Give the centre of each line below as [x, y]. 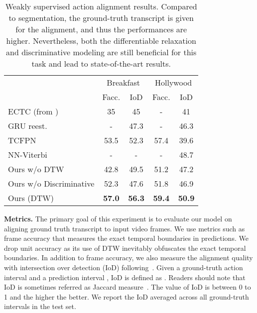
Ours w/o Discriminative [51, 183]
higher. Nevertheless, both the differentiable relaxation [101, 41]
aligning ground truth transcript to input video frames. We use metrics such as [125, 228]
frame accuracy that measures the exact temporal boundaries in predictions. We [126, 238]
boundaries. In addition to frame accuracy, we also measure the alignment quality [128, 258]
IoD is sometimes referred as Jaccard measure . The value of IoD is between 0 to [128, 287]
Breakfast [123, 82]
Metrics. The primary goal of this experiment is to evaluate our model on [118, 218]
